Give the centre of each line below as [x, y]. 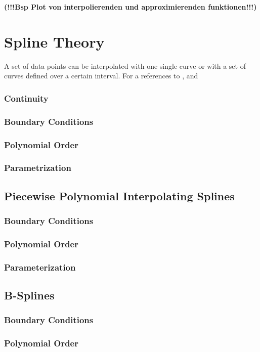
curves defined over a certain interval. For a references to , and [101, 76]
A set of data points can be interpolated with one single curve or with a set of [125, 65]
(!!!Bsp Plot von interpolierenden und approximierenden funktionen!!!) [131, 7]
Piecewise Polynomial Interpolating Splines [119, 195]
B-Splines [29, 295]
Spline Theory [54, 41]
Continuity [26, 98]
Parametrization [38, 168]
